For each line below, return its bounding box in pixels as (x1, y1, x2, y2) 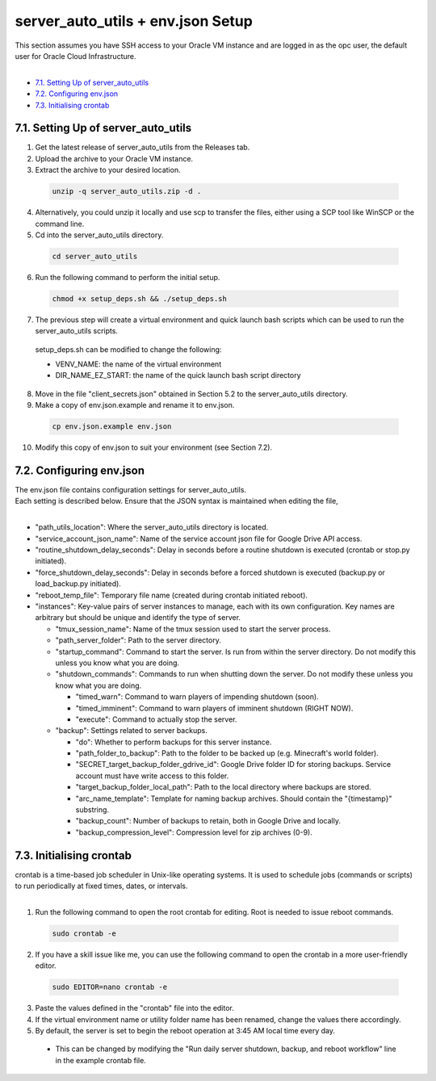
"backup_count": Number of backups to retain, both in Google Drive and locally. (75, 816, 341, 826)
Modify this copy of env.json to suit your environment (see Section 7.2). (35, 442, 273, 452)
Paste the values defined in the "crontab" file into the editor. (35, 1003, 234, 1013)
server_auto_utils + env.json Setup (15, 12, 254, 30)
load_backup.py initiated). (35, 579, 121, 589)
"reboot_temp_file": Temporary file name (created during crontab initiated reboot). (35, 590, 308, 600)
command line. (35, 219, 85, 228)
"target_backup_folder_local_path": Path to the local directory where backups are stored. (75, 782, 371, 792)
